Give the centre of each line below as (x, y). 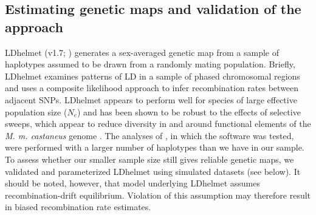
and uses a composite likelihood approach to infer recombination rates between (152, 88)
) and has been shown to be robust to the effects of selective (189, 111)
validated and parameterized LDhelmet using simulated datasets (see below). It (153, 171)
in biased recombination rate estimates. (78, 207)
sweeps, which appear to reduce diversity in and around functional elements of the (158, 124)
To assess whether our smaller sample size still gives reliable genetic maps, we (149, 159)
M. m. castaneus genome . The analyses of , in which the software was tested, (149, 135)
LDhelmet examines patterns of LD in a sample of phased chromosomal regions (153, 76)
